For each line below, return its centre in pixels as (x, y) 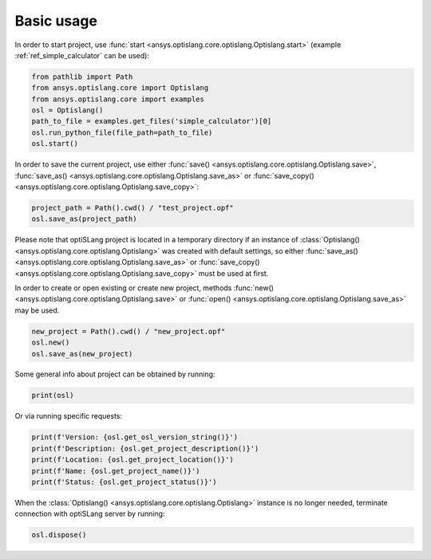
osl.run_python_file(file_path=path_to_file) (122, 132)
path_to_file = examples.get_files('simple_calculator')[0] (152, 121)
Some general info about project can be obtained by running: (115, 374)
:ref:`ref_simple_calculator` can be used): (82, 55)
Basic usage (56, 21)
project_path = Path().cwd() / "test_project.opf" (133, 208)
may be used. (37, 310)
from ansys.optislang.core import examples (118, 99)
